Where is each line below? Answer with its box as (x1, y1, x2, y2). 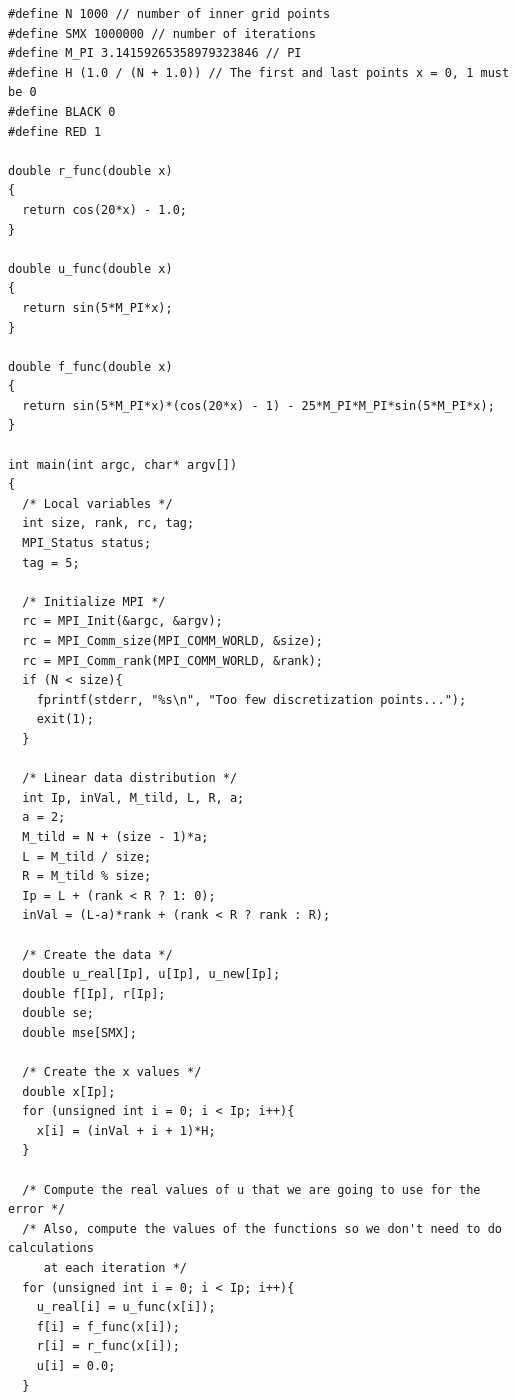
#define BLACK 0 (8, 104, 116, 119)
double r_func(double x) (8, 163, 173, 178)
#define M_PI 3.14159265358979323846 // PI (8, 46, 302, 61)
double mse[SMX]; (22, 1025, 137, 1040)
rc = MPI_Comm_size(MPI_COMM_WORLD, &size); (22, 634, 323, 648)
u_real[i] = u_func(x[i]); (36, 1300, 216, 1315)
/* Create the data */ (22, 947, 173, 962)
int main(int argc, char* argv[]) (8, 457, 238, 472)
